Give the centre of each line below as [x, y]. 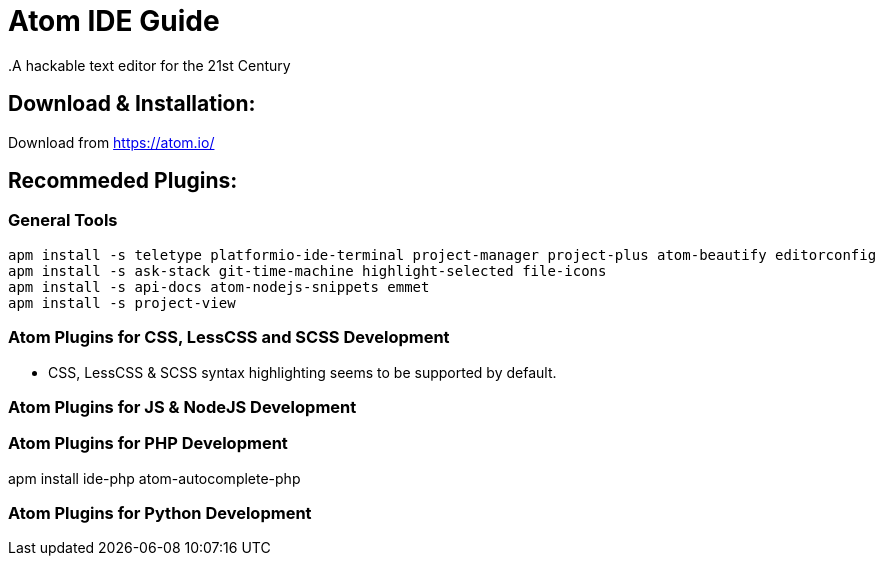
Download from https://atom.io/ [111, 142]
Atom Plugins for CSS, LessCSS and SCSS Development [229, 337]
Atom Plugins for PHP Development [148, 443]
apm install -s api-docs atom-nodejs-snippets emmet [219, 286]
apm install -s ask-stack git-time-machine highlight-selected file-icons [307, 270]
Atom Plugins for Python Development [160, 513]
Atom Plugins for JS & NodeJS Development [182, 406]
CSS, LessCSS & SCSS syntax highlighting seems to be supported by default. [302, 372]
